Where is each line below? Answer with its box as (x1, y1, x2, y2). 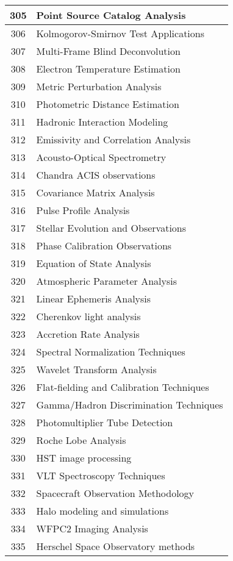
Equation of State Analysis (36, 256, 151, 270)
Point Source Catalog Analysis (36, 8, 186, 22)
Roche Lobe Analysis (36, 433, 126, 447)
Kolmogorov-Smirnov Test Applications (36, 26, 205, 40)
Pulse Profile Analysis (36, 203, 130, 217)
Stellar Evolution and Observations (36, 221, 187, 235)
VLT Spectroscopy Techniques (36, 468, 165, 482)
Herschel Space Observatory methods (36, 539, 195, 553)
